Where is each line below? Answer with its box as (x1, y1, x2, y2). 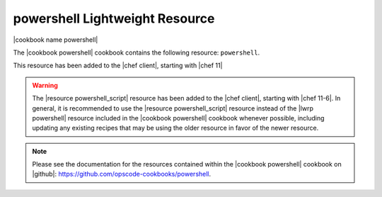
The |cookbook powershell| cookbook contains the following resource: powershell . (13, 48, 260, 57)
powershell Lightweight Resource (13, 11, 215, 26)
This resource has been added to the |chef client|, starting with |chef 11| (13, 61, 223, 70)
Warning (32, 81, 58, 89)
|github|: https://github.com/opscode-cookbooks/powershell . (32, 170, 212, 179)
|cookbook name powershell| (13, 35, 98, 44)
